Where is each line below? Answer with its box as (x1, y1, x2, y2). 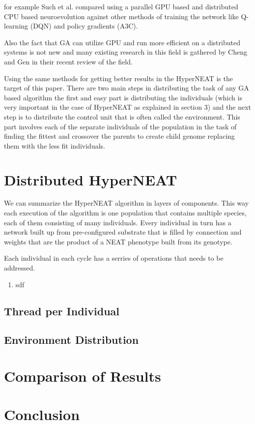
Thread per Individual (4, 303, 120, 318)
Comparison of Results (4, 365, 161, 386)
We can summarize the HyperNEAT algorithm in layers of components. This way (4, 198, 249, 208)
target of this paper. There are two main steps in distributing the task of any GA (4, 83, 249, 93)
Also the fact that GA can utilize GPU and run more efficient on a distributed (4, 37, 240, 47)
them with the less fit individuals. (4, 140, 105, 151)
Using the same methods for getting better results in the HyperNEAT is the (4, 73, 233, 83)
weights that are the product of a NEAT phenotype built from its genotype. (4, 236, 232, 246)
